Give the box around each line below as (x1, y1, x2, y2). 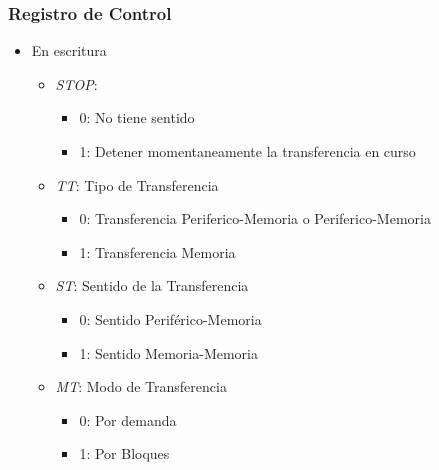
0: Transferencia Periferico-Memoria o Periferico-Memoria (79, 208, 431, 229)
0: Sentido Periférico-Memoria (79, 308, 262, 329)
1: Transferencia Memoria (79, 241, 236, 262)
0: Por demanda (79, 409, 177, 430)
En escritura (31, 40, 107, 61)
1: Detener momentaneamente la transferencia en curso (79, 141, 416, 161)
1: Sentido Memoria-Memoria (79, 342, 258, 363)
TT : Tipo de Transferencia (55, 174, 219, 195)
